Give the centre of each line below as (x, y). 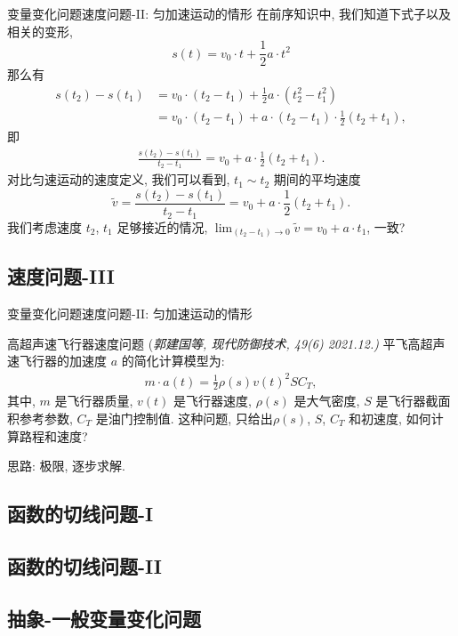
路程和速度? (53, 435)
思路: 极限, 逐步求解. (66, 466)
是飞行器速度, (213, 401)
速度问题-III (61, 276)
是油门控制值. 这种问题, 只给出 (184, 418)
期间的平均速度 (317, 179)
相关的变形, (40, 31)
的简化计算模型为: (173, 361)
